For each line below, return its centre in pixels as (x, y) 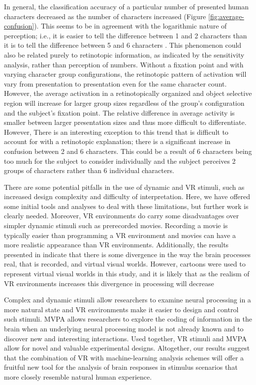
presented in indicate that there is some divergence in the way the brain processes (128, 254)
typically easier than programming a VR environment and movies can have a (120, 235)
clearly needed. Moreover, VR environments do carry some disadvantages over (122, 216)
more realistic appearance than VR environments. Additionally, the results (116, 245)
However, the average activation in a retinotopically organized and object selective (128, 93)
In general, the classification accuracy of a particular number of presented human (127, 6)
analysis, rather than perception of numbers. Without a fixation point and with (124, 64)
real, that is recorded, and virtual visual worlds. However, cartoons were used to (125, 264)
